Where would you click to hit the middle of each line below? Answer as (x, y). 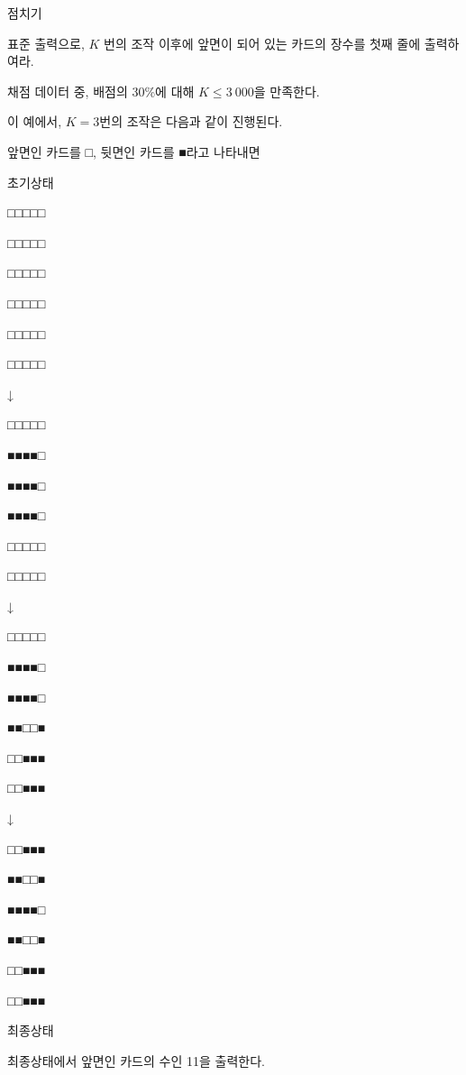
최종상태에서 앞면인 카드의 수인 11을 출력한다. (136, 1060)
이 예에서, (35, 121)
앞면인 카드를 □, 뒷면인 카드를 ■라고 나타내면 (134, 151)
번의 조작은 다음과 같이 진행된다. (191, 121)
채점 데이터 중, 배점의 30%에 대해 (101, 91)
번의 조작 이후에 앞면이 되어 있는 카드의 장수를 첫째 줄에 (262, 43)
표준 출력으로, (46, 43)
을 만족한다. (287, 91)
